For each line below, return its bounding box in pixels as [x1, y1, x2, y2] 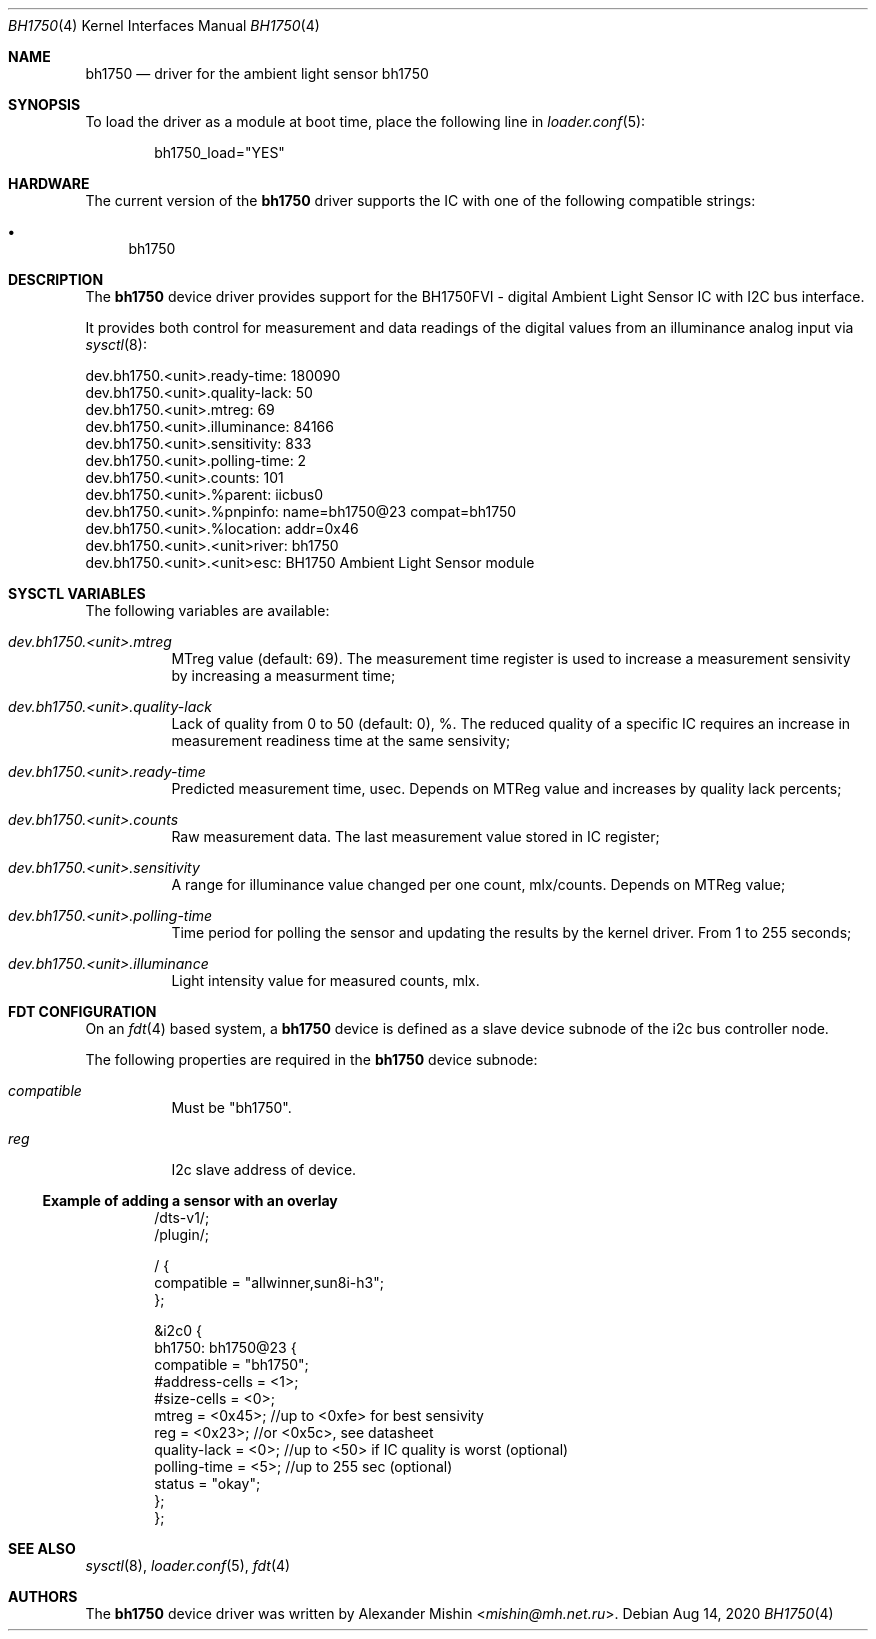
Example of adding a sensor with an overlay [42, 1192, 338, 1209]
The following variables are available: [85, 602, 330, 619]
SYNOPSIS [8, 96, 81, 113]
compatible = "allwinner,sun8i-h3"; [154, 1274, 384, 1291]
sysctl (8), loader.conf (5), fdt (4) [85, 1557, 291, 1574]
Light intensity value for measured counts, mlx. [171, 972, 480, 989]
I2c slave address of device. [171, 1161, 357, 1178]
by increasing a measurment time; [171, 667, 396, 684]
